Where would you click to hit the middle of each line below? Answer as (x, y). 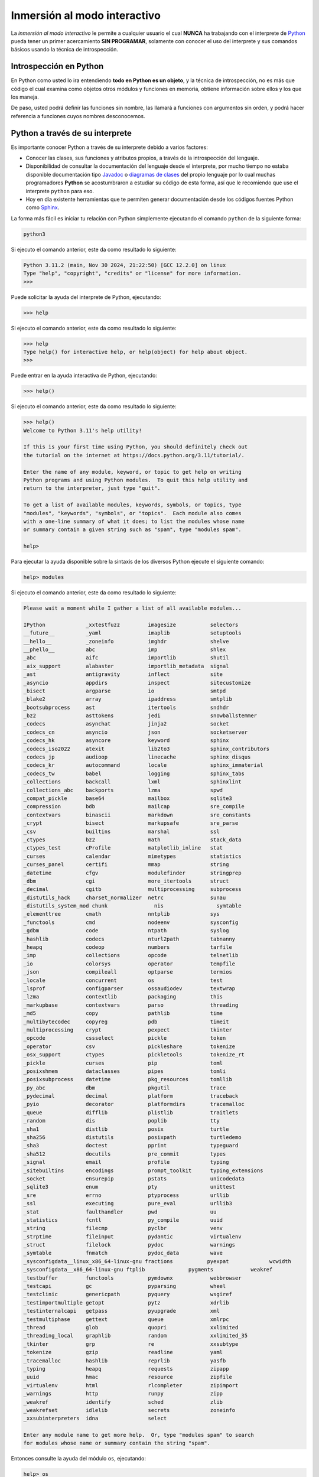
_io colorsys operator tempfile (129, 964)
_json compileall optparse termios (128, 972)
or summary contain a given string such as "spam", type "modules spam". (132, 530)
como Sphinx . (43, 207)
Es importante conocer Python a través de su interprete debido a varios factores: (109, 147)
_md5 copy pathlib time (123, 1014)
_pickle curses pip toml (123, 1063)
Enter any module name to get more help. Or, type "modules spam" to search (139, 1435)
